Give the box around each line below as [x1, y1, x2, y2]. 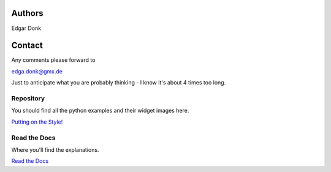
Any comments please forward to [11, 56, 96, 64]
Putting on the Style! [11, 118, 63, 125]
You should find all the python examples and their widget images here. [11, 107, 189, 114]
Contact [11, 40, 43, 51]
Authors [11, 8, 44, 18]
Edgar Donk [11, 24, 42, 32]
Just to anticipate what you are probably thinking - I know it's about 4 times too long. [11, 79, 226, 86]
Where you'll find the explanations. [11, 146, 99, 153]
